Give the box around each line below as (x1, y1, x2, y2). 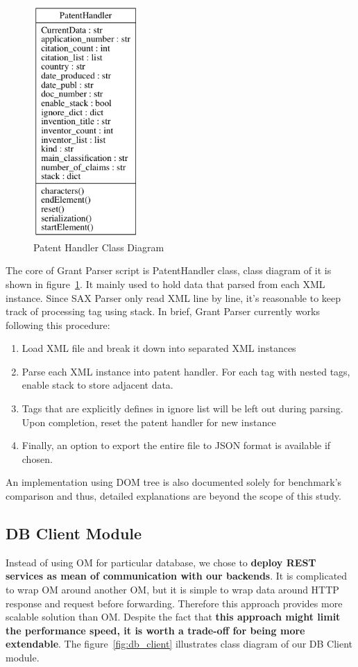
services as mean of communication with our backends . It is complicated (6, 568, 348, 583)
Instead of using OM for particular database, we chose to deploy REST (6, 555, 316, 569)
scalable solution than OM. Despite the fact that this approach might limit (6, 609, 341, 624)
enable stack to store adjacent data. (22, 378, 173, 392)
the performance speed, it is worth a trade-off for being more (6, 623, 305, 637)
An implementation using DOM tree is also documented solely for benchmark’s (6, 475, 342, 489)
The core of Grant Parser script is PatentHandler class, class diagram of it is (6, 263, 332, 278)
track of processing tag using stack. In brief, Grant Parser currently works (6, 304, 320, 319)
